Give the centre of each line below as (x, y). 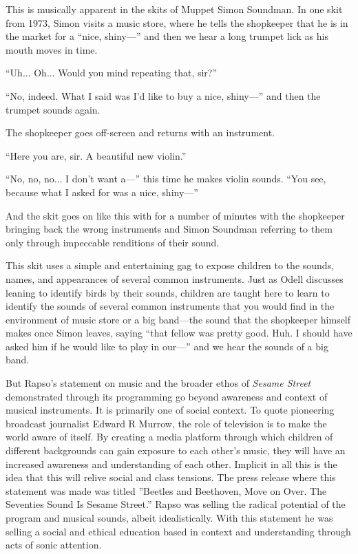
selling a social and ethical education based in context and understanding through (178, 531)
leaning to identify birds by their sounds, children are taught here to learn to (168, 292)
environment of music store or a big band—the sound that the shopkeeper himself (178, 319)
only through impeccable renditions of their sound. (113, 242)
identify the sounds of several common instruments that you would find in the (170, 306)
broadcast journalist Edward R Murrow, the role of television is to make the (166, 423)
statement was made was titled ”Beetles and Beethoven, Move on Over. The (166, 490)
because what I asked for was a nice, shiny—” (102, 192)
